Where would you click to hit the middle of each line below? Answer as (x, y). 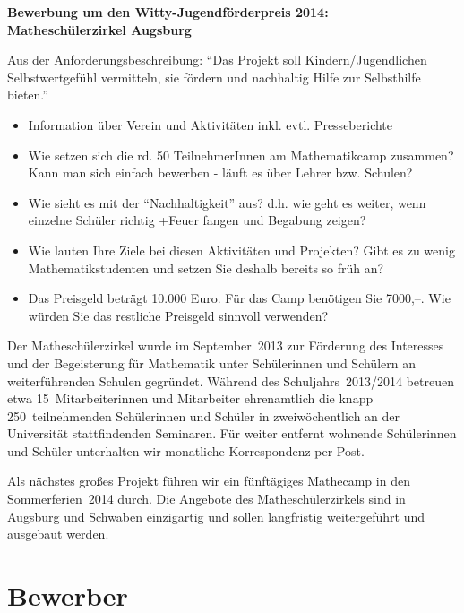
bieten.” (28, 95)
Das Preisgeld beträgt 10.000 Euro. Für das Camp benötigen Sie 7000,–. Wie (239, 298)
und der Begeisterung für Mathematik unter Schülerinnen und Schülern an (211, 363)
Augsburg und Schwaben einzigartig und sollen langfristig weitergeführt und (216, 516)
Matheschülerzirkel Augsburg (99, 29)
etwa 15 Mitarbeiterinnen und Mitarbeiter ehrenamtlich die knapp (190, 398)
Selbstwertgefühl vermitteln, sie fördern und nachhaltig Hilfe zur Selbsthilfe (214, 77)
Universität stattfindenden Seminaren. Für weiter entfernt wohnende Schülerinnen (232, 433)
